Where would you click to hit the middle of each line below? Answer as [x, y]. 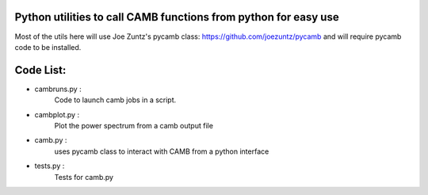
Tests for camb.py [84, 177]
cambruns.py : [58, 89]
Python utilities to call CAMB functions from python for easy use [177, 17]
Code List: [40, 70]
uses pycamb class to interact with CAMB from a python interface [162, 151]
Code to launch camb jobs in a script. [115, 100]
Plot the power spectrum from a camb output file [134, 125]
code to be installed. [48, 47]
